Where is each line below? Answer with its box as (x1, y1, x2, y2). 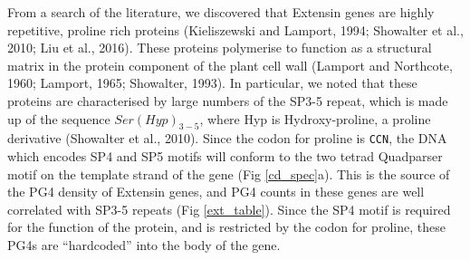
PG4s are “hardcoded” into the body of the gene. (7, 235, 281, 254)
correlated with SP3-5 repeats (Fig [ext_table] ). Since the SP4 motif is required (7, 199, 451, 218)
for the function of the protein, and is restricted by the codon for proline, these (7, 217, 446, 236)
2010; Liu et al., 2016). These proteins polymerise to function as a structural (7, 38, 432, 57)
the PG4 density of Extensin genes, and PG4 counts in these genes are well (7, 182, 425, 201)
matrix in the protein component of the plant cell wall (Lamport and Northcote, (7, 55, 453, 74)
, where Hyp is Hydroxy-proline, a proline (199, 109, 431, 128)
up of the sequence (7, 109, 110, 128)
